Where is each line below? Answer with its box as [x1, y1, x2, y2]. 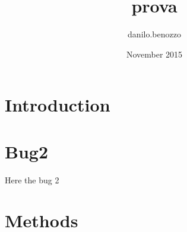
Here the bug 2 [5, 173, 59, 186]
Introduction [5, 93, 110, 117]
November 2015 [126, 47, 183, 60]
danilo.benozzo [128, 28, 181, 40]
